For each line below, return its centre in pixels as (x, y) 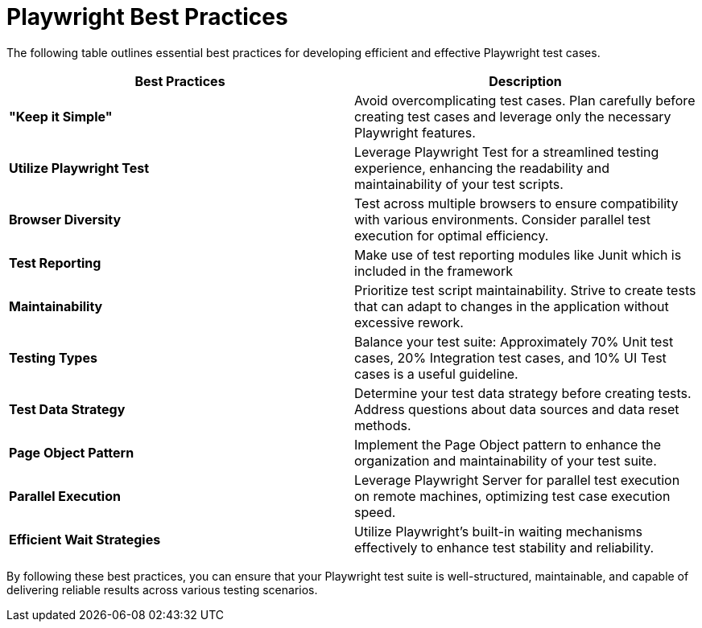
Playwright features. (415, 132)
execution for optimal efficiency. (452, 235)
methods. (383, 425)
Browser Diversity (65, 219)
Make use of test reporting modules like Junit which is (518, 254)
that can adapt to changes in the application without (512, 306)
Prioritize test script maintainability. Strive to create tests (525, 290)
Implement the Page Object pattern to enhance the (508, 444)
